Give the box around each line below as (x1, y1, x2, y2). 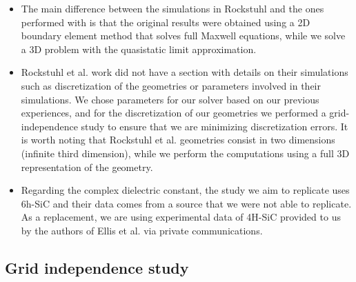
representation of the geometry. (21, 159, 153, 174)
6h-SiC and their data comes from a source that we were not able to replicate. (21, 196, 352, 210)
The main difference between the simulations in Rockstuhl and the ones (21, 1, 324, 15)
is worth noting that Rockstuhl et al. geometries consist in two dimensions (21, 132, 335, 147)
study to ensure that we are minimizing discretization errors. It (81, 119, 348, 133)
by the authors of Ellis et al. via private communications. (21, 223, 263, 237)
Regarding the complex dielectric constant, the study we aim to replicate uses (21, 183, 350, 197)
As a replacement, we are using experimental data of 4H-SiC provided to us (21, 210, 341, 224)
